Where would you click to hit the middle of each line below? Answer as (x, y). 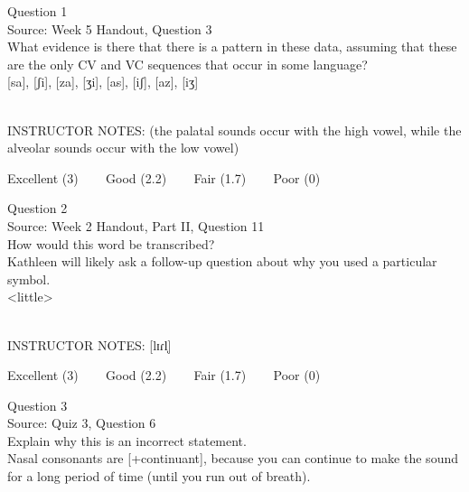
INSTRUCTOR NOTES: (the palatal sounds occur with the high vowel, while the (234, 130)
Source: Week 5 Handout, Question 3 (110, 28)
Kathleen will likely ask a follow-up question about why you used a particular (222, 261)
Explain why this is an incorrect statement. (127, 440)
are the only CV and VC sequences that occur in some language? (188, 64)
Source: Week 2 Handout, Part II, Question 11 (136, 225)
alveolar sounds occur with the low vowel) (123, 148)
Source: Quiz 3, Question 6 (82, 423)
